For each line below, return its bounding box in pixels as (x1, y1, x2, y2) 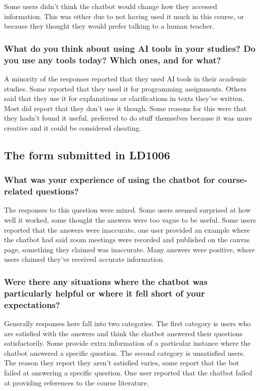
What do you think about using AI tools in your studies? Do (4, 42, 256, 54)
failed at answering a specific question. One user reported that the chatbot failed (4, 367, 252, 377)
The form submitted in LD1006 (4, 147, 170, 162)
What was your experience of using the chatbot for (4, 173, 215, 186)
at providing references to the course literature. (4, 377, 149, 387)
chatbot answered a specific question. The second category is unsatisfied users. (4, 347, 245, 358)
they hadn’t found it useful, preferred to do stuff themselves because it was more (4, 113, 252, 123)
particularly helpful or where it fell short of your (4, 286, 205, 299)
